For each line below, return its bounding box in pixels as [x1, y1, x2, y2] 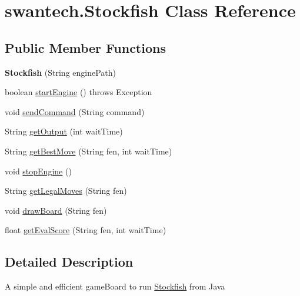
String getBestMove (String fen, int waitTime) [5, 144, 172, 157]
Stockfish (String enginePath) [5, 66, 116, 78]
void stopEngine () [5, 164, 72, 177]
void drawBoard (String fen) [5, 204, 107, 216]
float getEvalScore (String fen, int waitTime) [5, 224, 166, 236]
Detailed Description [5, 253, 134, 271]
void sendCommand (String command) [5, 105, 145, 117]
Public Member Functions [5, 38, 166, 56]
